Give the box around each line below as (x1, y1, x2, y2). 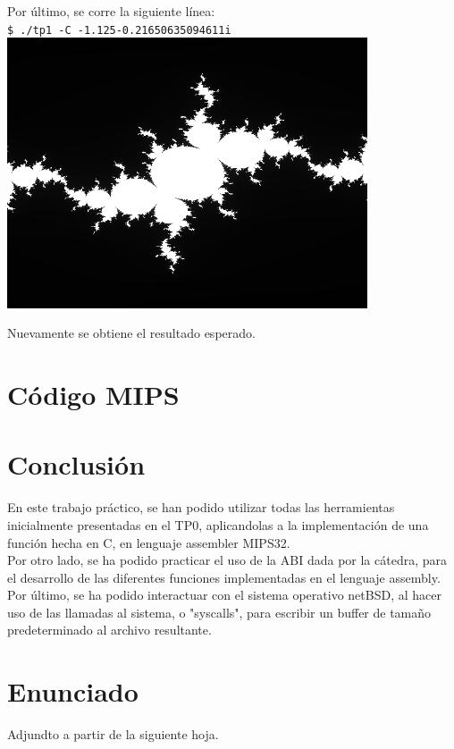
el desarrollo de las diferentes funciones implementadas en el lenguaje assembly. (7, 568, 441, 586)
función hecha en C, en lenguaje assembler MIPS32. (7, 533, 290, 551)
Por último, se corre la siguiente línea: (7, 2, 215, 20)
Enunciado (7, 673, 139, 710)
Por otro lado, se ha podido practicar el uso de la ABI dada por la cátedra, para (7, 551, 447, 569)
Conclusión (7, 446, 146, 483)
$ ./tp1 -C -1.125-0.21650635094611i (7, 23, 231, 37)
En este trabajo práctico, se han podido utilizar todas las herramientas (7, 498, 395, 517)
